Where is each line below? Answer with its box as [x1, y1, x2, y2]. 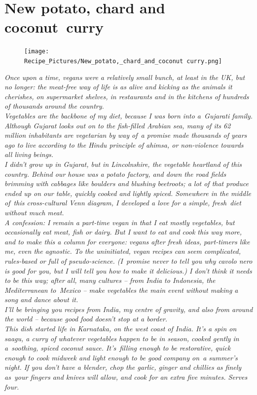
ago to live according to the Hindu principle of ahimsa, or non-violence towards [4, 139, 244, 150]
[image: [24, 48, 49, 55]
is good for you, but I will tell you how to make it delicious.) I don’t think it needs [4, 265, 252, 276]
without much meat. [4, 207, 64, 217]
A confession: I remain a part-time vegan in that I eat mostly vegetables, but [4, 217, 235, 227]
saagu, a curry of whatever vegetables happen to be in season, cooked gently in [4, 333, 239, 343]
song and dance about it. [4, 294, 78, 305]
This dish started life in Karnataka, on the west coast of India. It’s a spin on [4, 323, 237, 334]
